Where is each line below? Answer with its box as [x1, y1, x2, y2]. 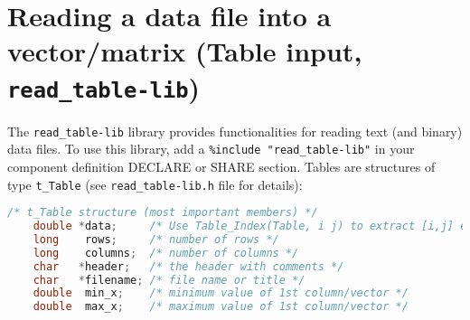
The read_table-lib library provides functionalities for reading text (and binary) [7, 121, 463, 140]
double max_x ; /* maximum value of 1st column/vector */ [33, 300, 409, 314]
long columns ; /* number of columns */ [33, 246, 299, 259]
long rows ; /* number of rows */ [33, 232, 279, 246]
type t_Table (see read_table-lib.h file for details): [7, 174, 303, 193]
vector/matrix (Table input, [7, 33, 362, 70]
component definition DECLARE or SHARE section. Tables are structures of [7, 156, 436, 175]
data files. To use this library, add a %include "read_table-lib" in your [7, 139, 415, 158]
